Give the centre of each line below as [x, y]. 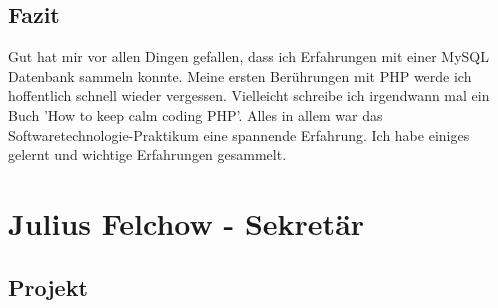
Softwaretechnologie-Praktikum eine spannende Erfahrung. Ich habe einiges [239, 134]
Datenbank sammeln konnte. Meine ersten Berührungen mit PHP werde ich [240, 75]
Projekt [48, 286]
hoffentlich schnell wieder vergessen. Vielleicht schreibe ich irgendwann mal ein [249, 95]
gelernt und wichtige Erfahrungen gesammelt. [147, 154]
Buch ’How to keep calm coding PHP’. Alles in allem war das [195, 114]
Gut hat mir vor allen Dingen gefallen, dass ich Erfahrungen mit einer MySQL [248, 56]
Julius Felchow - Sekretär [186, 222]
